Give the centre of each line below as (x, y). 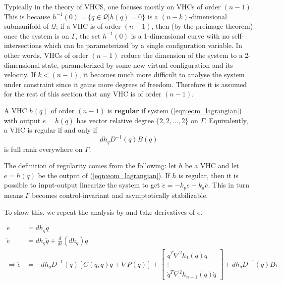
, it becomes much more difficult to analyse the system (162, 74)
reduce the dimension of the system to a (182, 55)
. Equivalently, (226, 120)
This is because (27, 16)
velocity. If (20, 74)
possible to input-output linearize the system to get (82, 185)
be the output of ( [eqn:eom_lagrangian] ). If (104, 175)
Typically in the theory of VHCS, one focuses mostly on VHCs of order (113, 6)
